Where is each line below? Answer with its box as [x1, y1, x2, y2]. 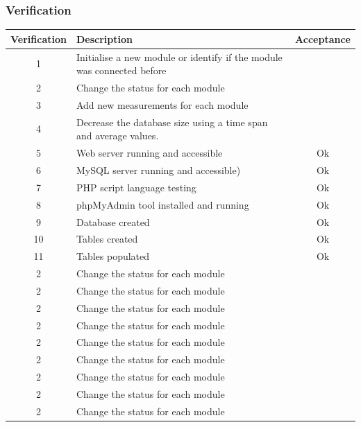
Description [76, 31, 133, 46]
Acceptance [295, 31, 351, 46]
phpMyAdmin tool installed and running [76, 197, 249, 211]
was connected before [76, 63, 167, 78]
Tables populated [76, 249, 150, 263]
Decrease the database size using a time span [76, 114, 268, 129]
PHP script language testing [76, 180, 196, 194]
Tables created [76, 232, 138, 246]
